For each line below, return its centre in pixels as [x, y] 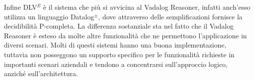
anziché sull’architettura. [41, 73]
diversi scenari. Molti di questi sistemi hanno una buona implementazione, [115, 45]
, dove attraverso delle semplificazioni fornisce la [170, 16]
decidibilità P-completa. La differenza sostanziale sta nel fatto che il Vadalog [119, 26]
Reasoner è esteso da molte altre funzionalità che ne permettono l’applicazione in [126, 35]
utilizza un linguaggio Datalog [49, 16]
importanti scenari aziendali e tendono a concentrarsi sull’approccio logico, [116, 64]
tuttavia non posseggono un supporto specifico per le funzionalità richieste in [119, 54]
